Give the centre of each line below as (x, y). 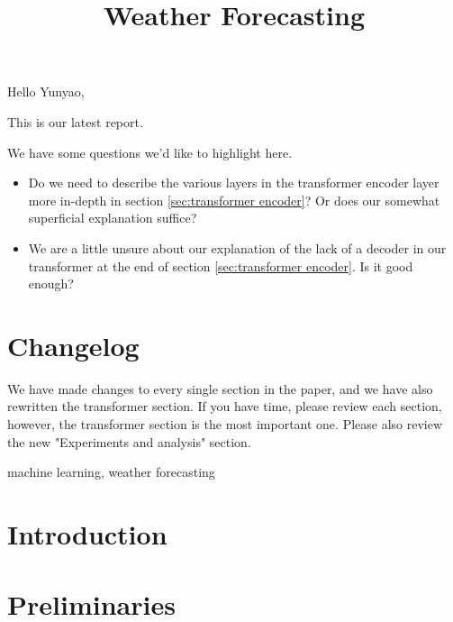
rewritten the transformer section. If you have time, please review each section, (225, 406)
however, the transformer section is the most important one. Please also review (225, 424)
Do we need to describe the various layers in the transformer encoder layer (234, 183)
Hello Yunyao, (46, 91)
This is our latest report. (75, 121)
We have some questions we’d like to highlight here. (150, 152)
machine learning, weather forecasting (111, 472)
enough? (51, 284)
